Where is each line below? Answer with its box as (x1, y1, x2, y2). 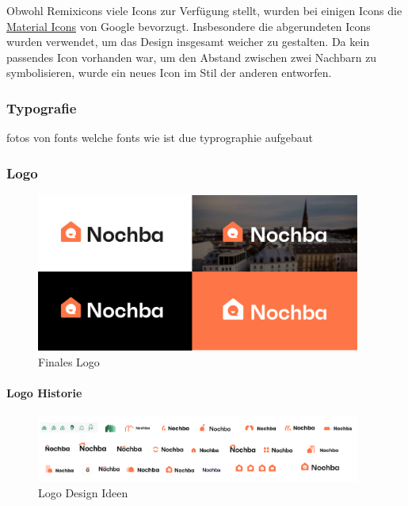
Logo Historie (6, 385, 82, 401)
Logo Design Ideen (38, 485, 128, 501)
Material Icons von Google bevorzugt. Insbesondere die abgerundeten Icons (6, 17, 371, 34)
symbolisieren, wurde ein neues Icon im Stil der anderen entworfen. (6, 64, 332, 81)
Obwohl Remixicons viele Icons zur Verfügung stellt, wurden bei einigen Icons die (6, 2, 402, 18)
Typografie (6, 98, 77, 117)
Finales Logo (38, 353, 100, 370)
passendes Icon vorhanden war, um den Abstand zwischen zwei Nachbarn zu (6, 48, 377, 65)
